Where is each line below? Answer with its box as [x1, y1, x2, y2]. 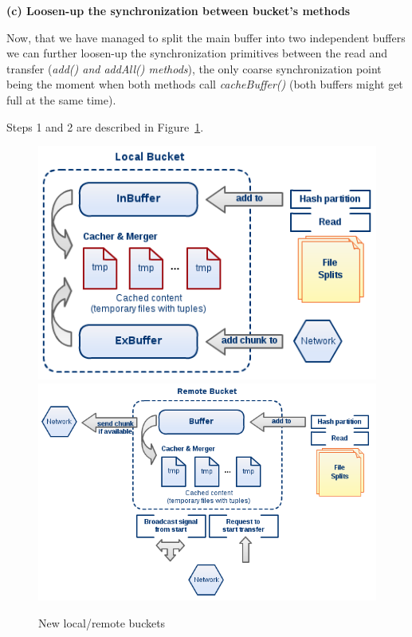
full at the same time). [6, 91, 116, 108]
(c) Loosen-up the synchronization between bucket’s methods [6, 2, 351, 18]
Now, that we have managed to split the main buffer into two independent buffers [6, 29, 406, 45]
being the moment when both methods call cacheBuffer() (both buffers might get [6, 76, 403, 92]
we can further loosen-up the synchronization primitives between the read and [6, 45, 387, 61]
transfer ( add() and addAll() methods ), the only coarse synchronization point [6, 60, 382, 77]
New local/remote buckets [38, 614, 166, 631]
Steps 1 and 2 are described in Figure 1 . [6, 118, 204, 135]
